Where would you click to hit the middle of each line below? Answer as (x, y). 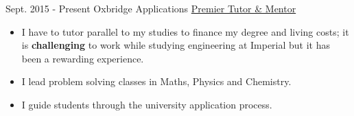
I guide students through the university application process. (147, 104)
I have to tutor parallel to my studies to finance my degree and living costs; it (185, 31)
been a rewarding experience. (83, 58)
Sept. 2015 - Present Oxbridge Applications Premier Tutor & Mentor (151, 8)
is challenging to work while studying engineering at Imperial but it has (176, 45)
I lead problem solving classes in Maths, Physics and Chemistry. (156, 81)
